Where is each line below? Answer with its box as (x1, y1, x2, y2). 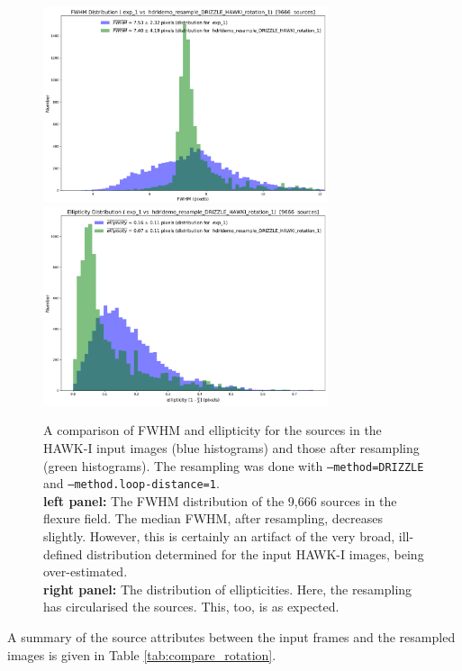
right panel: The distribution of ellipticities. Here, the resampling (43, 579, 412, 598)
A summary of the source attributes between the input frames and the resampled (7, 627, 456, 646)
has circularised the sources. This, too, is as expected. (43, 597, 340, 616)
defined (43, 544, 83, 563)
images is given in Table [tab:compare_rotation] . (7, 645, 276, 664)
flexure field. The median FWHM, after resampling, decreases (43, 509, 384, 528)
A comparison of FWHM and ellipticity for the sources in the (43, 421, 382, 440)
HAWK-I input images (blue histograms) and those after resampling (43, 438, 420, 457)
